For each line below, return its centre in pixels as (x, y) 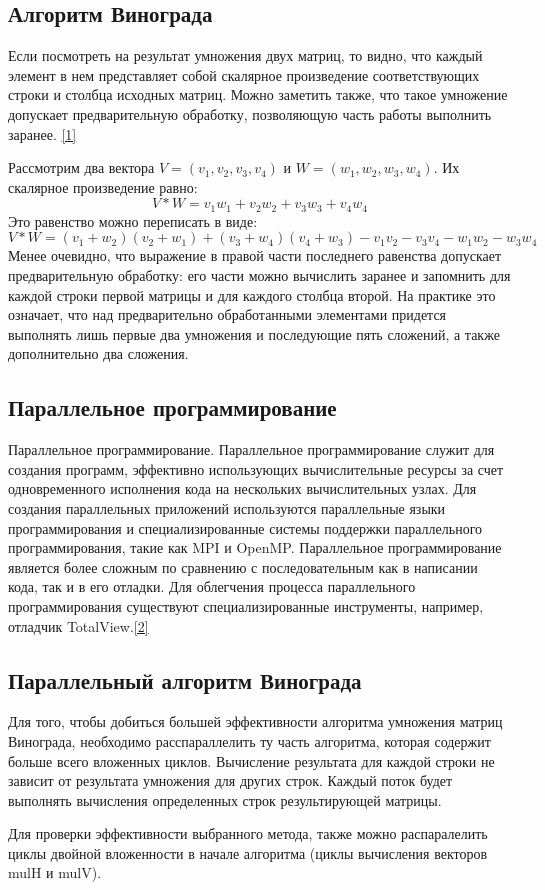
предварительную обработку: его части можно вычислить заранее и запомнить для (259, 275)
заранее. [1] (42, 133)
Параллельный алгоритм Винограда (185, 679)
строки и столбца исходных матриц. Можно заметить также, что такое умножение (258, 94)
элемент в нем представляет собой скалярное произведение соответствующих (244, 74)
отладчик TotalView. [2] (78, 625)
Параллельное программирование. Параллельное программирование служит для (251, 449)
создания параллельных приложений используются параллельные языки (227, 507)
